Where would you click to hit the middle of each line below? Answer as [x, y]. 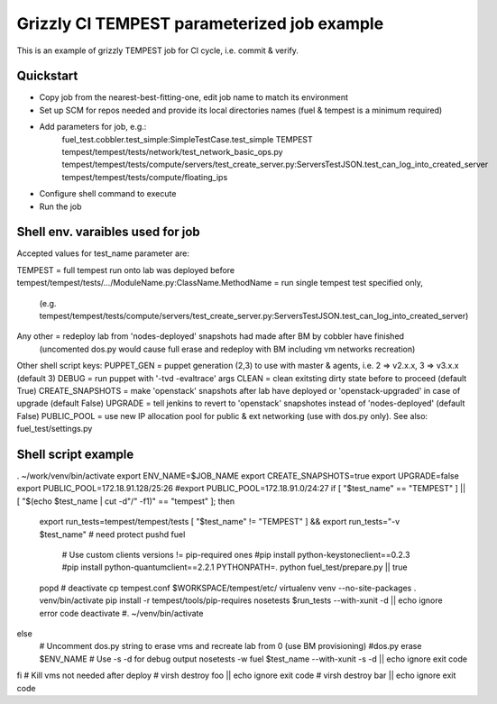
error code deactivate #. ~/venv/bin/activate [121, 613]
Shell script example [75, 454]
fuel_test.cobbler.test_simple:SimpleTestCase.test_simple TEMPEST [187, 139]
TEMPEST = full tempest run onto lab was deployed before [126, 270]
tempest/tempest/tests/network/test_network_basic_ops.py [172, 152]
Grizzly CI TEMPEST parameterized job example [200, 23]
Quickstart [47, 76]
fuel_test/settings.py [55, 429]
